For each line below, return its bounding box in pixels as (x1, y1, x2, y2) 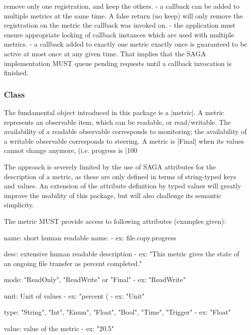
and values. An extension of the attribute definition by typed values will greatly (4, 181, 241, 191)
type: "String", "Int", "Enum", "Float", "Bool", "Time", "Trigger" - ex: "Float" (4, 307, 231, 317)
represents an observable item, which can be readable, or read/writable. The (4, 117, 231, 127)
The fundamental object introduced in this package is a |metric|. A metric (4, 107, 224, 117)
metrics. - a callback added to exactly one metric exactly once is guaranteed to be (4, 39, 248, 49)
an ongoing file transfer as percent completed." (4, 258, 142, 268)
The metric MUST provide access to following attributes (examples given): (4, 216, 226, 226)
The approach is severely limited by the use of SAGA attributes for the (4, 161, 216, 171)
